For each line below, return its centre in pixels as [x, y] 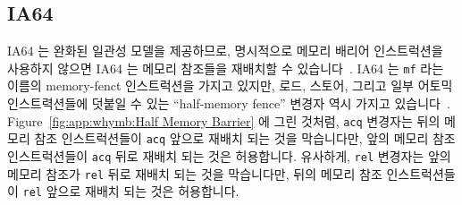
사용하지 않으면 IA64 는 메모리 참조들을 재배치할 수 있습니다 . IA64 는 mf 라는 [226, 68]
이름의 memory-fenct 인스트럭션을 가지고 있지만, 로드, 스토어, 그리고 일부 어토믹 [230, 85]
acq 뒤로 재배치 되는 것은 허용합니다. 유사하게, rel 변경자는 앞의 [271, 155]
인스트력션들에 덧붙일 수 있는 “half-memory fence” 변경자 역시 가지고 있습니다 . [229, 103]
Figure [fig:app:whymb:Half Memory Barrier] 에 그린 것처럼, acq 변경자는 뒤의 [224, 120]
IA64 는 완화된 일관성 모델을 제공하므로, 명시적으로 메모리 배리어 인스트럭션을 [225, 51]
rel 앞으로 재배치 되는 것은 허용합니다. [131, 191]
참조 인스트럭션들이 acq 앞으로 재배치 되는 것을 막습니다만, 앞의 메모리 [231, 138]
